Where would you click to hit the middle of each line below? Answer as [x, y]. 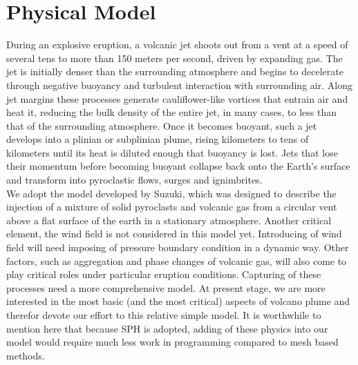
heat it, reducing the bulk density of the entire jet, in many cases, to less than [172, 112]
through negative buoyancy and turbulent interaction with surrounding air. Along [179, 85]
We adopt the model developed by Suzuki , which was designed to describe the [171, 193]
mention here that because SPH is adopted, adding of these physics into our [167, 328]
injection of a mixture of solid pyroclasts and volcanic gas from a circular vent [172, 207]
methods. [26, 355]
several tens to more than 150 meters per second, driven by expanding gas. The [175, 58]
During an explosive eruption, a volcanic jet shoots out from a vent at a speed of [177, 45]
